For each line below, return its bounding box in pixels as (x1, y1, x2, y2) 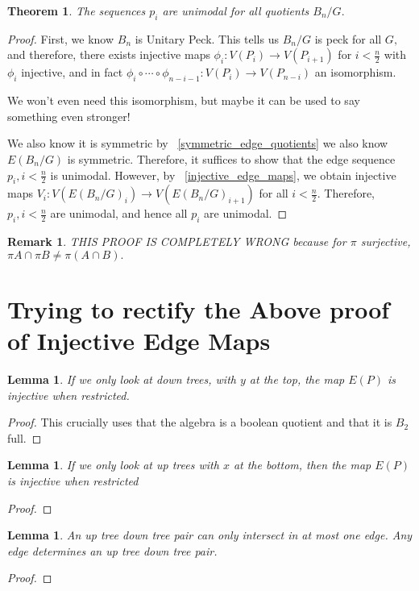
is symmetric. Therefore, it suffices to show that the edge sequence (67, 150, 396, 167)
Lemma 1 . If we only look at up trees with (7, 456, 219, 473)
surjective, (360, 233, 411, 250)
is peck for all (314, 30, 382, 47)
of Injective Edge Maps (7, 324, 271, 357)
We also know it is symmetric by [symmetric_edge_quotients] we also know (7, 135, 388, 152)
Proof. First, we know (7, 30, 114, 47)
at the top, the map (249, 371, 345, 388)
